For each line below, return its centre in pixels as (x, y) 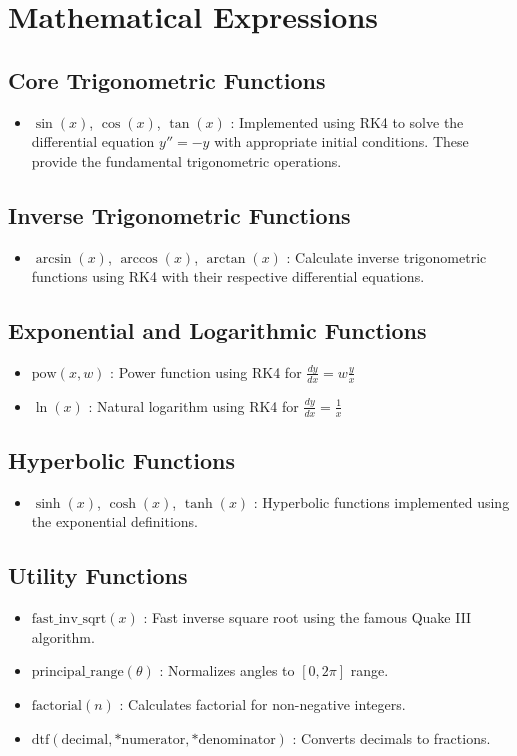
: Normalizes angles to (227, 670)
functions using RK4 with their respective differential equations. (228, 276)
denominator (237, 739)
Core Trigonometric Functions (167, 79)
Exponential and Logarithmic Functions (217, 330)
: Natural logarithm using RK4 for (193, 405)
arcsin (53, 258)
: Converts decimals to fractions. (391, 737)
